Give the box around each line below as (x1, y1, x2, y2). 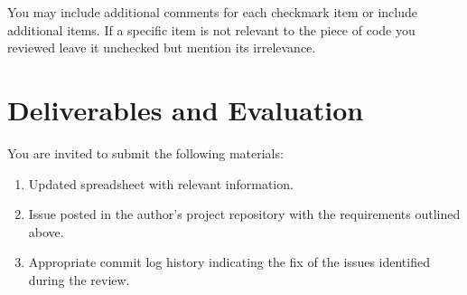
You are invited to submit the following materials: (7, 143, 284, 162)
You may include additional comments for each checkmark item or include (7, 3, 418, 21)
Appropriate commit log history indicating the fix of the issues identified (28, 252, 430, 271)
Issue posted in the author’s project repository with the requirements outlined (28, 205, 461, 224)
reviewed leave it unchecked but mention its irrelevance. (7, 38, 316, 57)
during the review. (28, 270, 130, 289)
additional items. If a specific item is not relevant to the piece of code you (7, 20, 416, 39)
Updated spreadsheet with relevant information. (28, 174, 294, 193)
